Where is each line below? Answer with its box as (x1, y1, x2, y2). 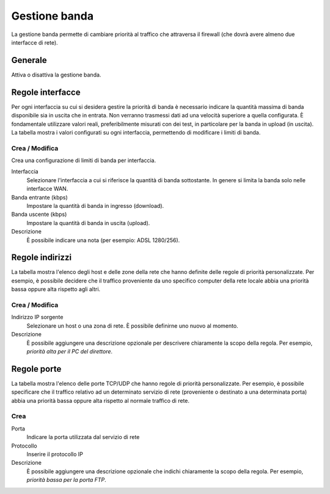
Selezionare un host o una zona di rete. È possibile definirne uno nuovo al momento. (26, 322, 238, 330)
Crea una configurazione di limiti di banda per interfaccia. (11, 157, 156, 164)
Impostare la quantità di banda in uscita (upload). (26, 219, 150, 226)
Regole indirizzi (11, 253, 72, 263)
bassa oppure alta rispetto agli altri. (11, 286, 101, 293)
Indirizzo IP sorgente (11, 314, 64, 321)
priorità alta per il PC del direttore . (26, 347, 113, 355)
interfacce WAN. (26, 185, 68, 193)
